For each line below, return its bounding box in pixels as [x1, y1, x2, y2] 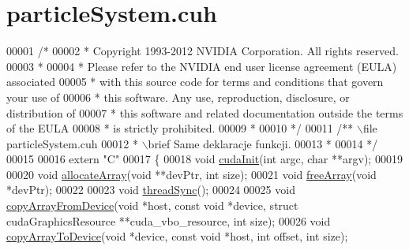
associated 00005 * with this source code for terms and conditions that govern [6, 73, 384, 90]
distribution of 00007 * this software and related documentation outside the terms [6, 104, 403, 121]
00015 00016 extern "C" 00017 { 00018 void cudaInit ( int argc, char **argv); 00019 [6, 151, 403, 167]
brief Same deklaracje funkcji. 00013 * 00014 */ [148, 135, 378, 151]
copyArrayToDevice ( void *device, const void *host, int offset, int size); [6, 228, 348, 244]
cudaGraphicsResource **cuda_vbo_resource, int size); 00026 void [6, 212, 331, 229]
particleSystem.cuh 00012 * [6, 135, 138, 151]
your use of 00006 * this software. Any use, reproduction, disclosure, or [6, 88, 350, 105]
